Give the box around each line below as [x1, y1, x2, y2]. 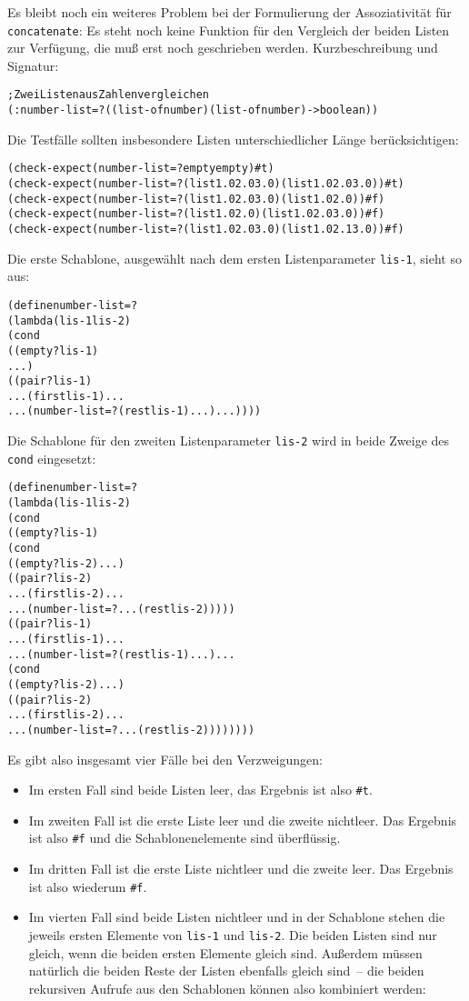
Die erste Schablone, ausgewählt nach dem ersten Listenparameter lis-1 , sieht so [7, 248, 462, 267]
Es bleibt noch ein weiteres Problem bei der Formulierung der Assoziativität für [7, 3, 452, 21]
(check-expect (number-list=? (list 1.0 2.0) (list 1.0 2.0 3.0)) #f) [7, 207, 385, 221]
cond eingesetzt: [7, 448, 96, 467]
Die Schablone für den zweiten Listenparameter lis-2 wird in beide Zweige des [7, 431, 450, 450]
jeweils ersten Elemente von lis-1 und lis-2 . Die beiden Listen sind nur [28, 925, 437, 944]
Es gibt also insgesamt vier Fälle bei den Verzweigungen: [7, 749, 323, 768]
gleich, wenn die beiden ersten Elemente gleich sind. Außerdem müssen [28, 943, 423, 962]
